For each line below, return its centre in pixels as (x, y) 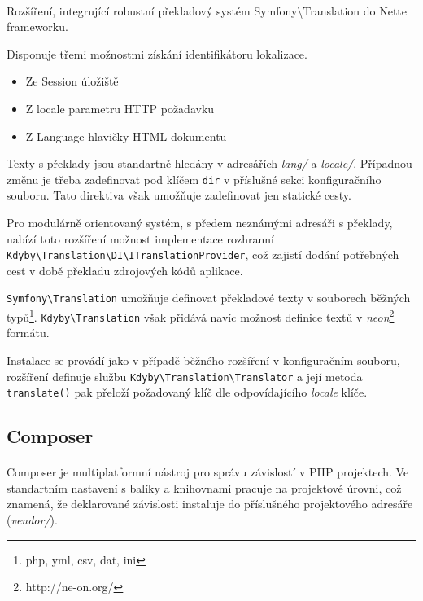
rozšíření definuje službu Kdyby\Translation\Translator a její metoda (185, 376)
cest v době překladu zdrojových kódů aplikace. (125, 270)
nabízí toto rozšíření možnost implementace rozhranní (140, 238)
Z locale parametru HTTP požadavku (120, 108)
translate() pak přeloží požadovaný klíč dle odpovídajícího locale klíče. (187, 392)
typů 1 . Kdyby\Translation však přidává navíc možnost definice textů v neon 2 (201, 316)
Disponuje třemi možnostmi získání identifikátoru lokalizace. (157, 53)
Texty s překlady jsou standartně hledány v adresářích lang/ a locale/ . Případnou (209, 163)
